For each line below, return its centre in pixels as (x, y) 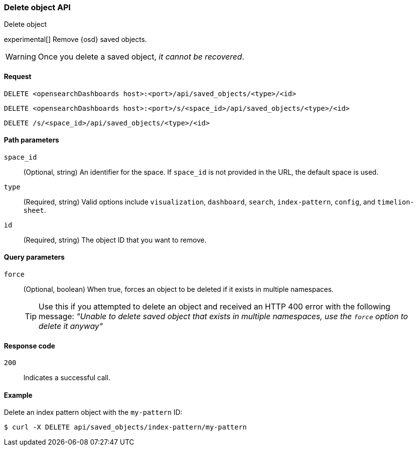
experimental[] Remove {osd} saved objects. (75, 40)
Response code (30, 346)
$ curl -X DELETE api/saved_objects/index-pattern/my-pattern (125, 427)
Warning (21, 57)
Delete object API (37, 7)
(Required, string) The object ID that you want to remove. (115, 240)
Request (18, 76)
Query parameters (34, 257)
